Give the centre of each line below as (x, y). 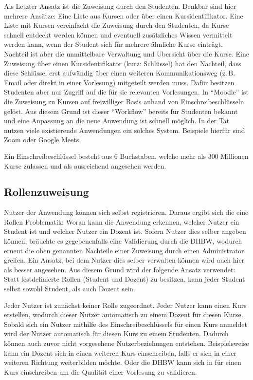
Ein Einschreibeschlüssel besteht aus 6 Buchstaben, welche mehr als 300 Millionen (126, 156)
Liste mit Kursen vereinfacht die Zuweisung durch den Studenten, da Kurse (117, 25)
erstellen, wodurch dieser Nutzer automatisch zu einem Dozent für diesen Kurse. (124, 314)
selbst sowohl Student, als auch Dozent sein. (70, 289)
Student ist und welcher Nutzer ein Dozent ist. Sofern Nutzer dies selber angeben (125, 231)
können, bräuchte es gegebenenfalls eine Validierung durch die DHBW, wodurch (123, 241)
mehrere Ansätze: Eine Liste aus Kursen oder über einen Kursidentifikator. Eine (124, 15)
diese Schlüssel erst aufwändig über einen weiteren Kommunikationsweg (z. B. (120, 73)
